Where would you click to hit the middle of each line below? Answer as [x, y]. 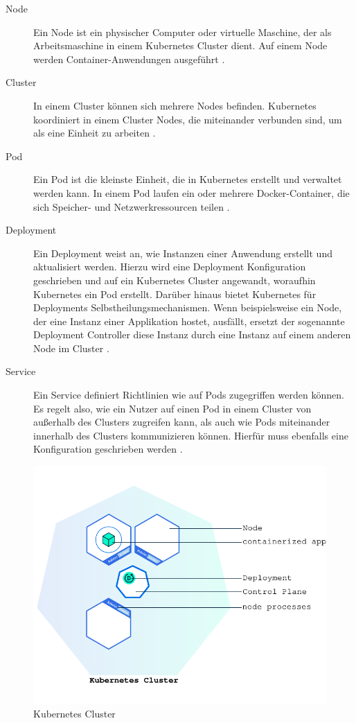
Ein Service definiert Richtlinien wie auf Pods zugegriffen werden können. [189, 395]
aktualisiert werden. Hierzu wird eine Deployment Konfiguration [170, 267]
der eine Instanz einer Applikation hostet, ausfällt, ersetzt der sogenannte [189, 321]
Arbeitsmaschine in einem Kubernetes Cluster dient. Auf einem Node [180, 45]
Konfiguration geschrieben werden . [108, 449]
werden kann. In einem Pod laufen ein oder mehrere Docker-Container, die [192, 192]
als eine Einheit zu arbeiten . [95, 133]
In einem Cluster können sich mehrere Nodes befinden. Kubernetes [175, 105]
